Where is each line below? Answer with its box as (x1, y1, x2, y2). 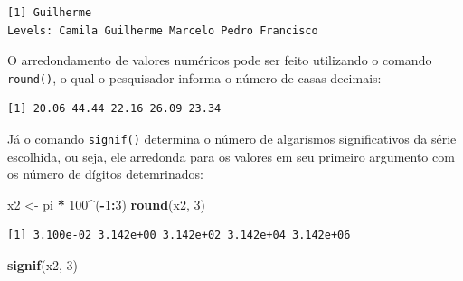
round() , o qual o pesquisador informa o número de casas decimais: (7, 68, 382, 87)
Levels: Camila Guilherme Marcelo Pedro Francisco (7, 23, 318, 37)
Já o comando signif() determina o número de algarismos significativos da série (7, 129, 457, 148)
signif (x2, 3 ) (7, 256, 79, 275)
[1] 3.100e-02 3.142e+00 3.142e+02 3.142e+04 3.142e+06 (7, 229, 351, 242)
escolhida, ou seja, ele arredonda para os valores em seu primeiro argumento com (7, 146, 455, 165)
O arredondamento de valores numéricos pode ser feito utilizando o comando (7, 51, 432, 70)
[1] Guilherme (7, 6, 92, 19)
